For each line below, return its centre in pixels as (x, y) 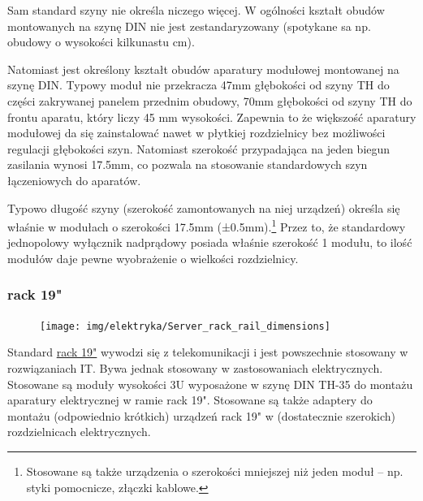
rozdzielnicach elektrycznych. (79, 432)
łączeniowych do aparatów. (74, 180)
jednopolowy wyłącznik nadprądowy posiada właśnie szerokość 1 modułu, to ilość (210, 242)
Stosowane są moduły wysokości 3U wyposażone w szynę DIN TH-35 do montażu (210, 384)
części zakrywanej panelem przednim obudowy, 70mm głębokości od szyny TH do (210, 100)
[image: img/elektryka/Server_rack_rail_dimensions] (185, 326)
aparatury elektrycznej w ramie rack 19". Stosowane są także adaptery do (190, 400)
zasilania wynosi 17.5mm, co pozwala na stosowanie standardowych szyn (188, 164)
